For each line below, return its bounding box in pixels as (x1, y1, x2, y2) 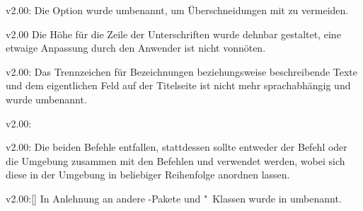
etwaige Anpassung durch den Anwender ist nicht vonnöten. (6, 40, 266, 55)
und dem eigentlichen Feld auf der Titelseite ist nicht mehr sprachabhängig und (6, 78, 351, 93)
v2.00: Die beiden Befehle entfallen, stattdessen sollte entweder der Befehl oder (6, 139, 347, 154)
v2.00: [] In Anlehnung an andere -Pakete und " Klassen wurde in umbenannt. (6, 190, 342, 205)
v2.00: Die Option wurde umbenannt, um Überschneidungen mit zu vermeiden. (6, 3, 349, 17)
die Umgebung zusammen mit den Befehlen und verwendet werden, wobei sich (6, 153, 345, 168)
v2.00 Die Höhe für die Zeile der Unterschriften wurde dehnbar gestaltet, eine (6, 26, 341, 41)
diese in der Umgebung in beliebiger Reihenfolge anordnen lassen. (6, 167, 290, 182)
